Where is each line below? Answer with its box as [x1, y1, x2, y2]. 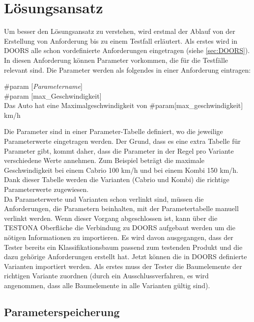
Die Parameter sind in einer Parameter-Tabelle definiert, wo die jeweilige [4, 126, 223, 136]
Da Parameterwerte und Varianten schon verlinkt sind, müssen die [4, 193, 204, 204]
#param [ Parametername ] [4, 81, 83, 91]
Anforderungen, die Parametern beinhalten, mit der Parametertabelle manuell [4, 203, 239, 214]
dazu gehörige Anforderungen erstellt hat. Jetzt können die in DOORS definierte [4, 251, 247, 262]
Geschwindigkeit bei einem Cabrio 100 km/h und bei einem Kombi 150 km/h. [4, 164, 238, 175]
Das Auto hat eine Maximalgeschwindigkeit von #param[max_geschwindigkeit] [4, 100, 243, 110]
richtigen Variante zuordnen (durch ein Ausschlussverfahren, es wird [4, 270, 209, 281]
